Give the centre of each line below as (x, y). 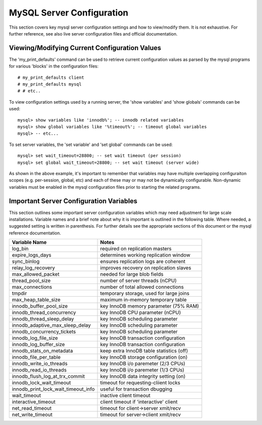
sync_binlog (26, 262)
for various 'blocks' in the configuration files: (54, 66)
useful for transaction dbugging (136, 389)
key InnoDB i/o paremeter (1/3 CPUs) (142, 370)
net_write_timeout (32, 415)
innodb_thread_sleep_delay (43, 319)
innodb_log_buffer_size (38, 344)
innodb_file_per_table (36, 357)
